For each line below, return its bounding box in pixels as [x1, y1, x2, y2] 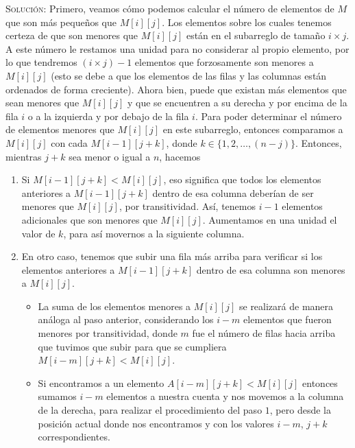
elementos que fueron [243, 312, 332, 327]
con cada [51, 135, 88, 150]
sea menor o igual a [69, 149, 151, 163]
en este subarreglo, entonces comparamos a [162, 122, 343, 137]
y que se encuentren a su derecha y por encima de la [127, 95, 347, 110]
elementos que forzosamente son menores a [134, 55, 314, 69]
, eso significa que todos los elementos [163, 172, 321, 187]
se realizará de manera [238, 298, 334, 313]
